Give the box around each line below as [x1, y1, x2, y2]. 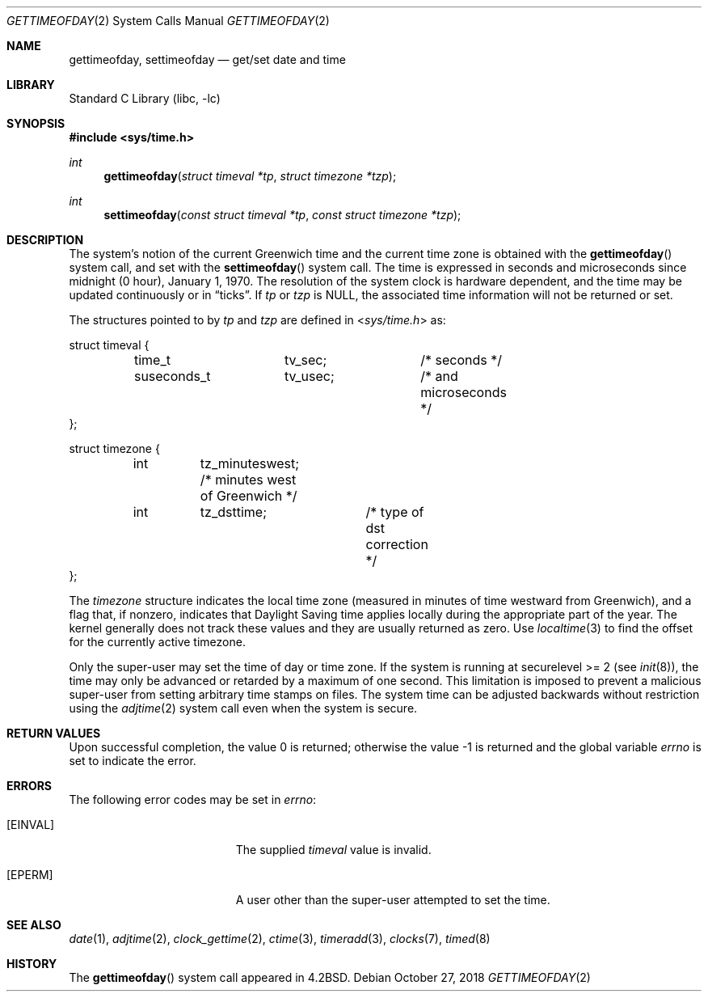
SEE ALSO [6, 918, 61, 932]
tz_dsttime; [200, 504, 267, 520]
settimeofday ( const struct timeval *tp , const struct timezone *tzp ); [103, 208, 461, 222]
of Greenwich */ [200, 488, 297, 504]
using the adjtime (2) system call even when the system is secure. [69, 701, 418, 715]
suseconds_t [133, 368, 211, 384]
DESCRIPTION [6, 233, 84, 247]
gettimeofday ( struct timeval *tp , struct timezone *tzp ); [103, 169, 397, 183]
